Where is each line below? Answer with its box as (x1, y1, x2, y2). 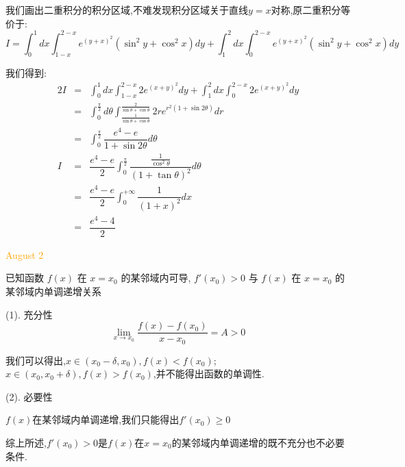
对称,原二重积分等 (271, 3, 351, 16)
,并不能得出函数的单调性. (153, 366, 265, 381)
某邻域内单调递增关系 (5, 283, 101, 298)
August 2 (5, 247, 44, 262)
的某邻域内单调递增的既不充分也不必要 (171, 436, 345, 449)
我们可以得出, (5, 353, 66, 367)
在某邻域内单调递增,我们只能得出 (32, 412, 180, 427)
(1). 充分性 (5, 307, 53, 321)
